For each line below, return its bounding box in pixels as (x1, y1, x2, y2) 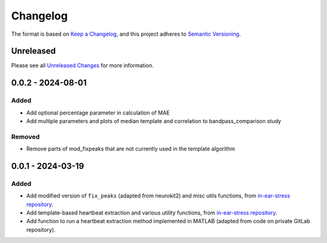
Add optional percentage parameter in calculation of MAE (26, 109, 170, 116)
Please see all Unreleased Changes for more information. (11, 62, 154, 69)
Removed (11, 132, 40, 141)
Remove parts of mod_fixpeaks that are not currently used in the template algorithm (26, 145, 236, 153)
